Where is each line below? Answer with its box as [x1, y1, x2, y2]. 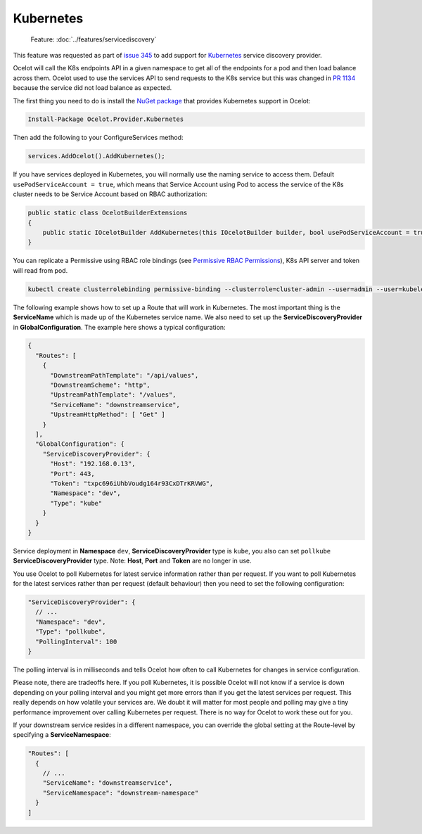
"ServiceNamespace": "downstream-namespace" [42, 788, 199, 797]
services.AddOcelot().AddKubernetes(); [27, 152, 165, 160]
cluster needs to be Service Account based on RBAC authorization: [13, 190, 207, 198]
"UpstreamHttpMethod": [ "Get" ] [50, 411, 165, 418]
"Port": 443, [50, 470, 95, 477]
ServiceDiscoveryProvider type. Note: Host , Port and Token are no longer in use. [13, 556, 252, 565]
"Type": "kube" [50, 499, 103, 507]
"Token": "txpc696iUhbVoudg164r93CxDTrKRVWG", [50, 479, 214, 487]
